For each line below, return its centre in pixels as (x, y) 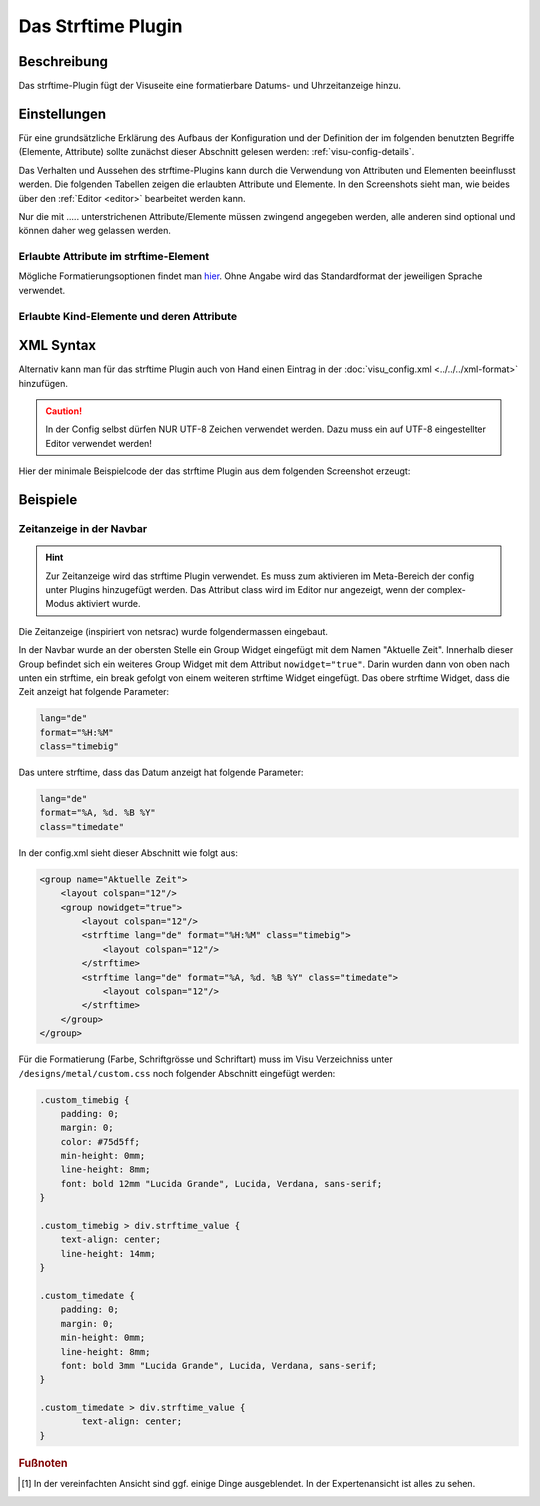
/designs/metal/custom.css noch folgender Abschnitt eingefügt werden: (177, 1073)
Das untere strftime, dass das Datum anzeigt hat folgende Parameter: (161, 772)
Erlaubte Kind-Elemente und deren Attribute (128, 316)
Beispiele (48, 500)
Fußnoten (43, 1463)
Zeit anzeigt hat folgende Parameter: (94, 692)
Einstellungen (62, 113)
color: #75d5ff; (100, 1141)
